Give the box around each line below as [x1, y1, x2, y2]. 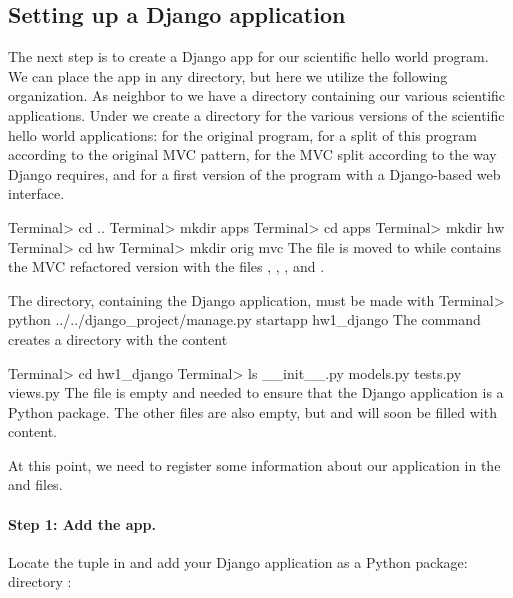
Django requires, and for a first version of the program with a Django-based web [8, 163, 501, 184]
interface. [8, 183, 65, 204]
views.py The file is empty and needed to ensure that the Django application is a [8, 382, 504, 403]
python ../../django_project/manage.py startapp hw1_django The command [8, 309, 481, 330]
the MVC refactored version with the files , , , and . [8, 256, 325, 277]
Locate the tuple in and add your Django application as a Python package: [8, 551, 468, 572]
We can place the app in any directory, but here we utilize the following [8, 65, 448, 86]
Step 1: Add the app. [8, 513, 156, 534]
